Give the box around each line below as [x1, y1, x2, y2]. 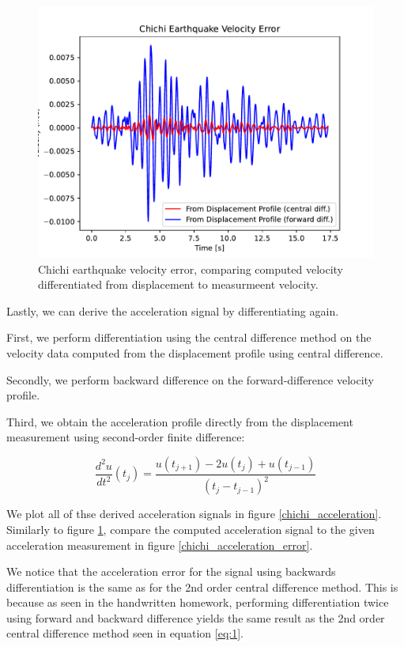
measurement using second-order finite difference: [6, 429, 245, 445]
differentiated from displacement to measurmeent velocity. [38, 276, 319, 293]
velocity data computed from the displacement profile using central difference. [6, 344, 383, 361]
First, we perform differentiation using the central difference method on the [6, 329, 372, 346]
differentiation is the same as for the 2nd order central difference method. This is [6, 578, 398, 595]
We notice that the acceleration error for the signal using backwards [6, 563, 336, 580]
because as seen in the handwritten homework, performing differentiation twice [6, 594, 389, 611]
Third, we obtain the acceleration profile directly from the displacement [6, 413, 353, 429]
